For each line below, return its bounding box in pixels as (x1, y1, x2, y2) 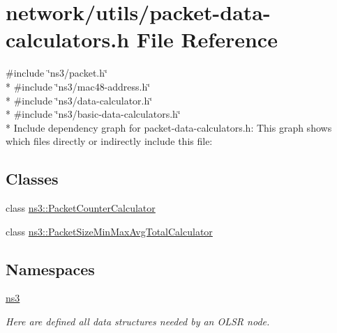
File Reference (136, 25, 278, 54)
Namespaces (6, 258, 95, 279)
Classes (6, 168, 59, 189)
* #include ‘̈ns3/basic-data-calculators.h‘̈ (6, 107, 181, 121)
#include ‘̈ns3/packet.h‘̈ (6, 65, 107, 80)
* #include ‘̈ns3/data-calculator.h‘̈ (6, 93, 153, 107)
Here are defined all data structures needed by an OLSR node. (6, 314, 270, 329)
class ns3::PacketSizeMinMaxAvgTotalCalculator (6, 224, 213, 238)
